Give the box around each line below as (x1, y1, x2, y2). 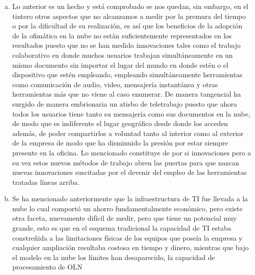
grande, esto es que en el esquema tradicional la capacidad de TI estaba (12, 223, 232, 233)
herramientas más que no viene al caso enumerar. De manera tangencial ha (12, 89, 241, 99)
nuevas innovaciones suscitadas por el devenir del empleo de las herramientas (12, 167, 247, 177)
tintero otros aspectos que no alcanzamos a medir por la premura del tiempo (12, 10, 246, 21)
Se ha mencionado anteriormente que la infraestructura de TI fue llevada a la (12, 193, 248, 204)
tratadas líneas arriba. (12, 176, 80, 187)
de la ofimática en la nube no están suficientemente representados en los (12, 30, 232, 40)
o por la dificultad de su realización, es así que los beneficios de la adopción (12, 20, 243, 31)
